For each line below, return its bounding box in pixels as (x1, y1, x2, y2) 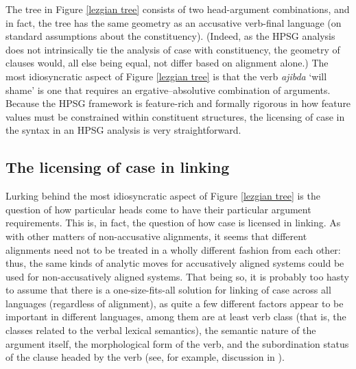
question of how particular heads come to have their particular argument (5, 202, 311, 216)
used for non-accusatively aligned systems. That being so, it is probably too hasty (5, 269, 349, 283)
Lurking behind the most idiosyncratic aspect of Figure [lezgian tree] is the (5, 189, 320, 203)
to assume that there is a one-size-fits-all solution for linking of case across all (5, 283, 331, 297)
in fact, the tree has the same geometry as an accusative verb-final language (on (5, 15, 342, 29)
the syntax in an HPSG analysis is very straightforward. (5, 123, 241, 137)
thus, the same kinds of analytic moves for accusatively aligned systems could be (5, 256, 344, 270)
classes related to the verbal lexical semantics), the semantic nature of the (5, 323, 316, 337)
